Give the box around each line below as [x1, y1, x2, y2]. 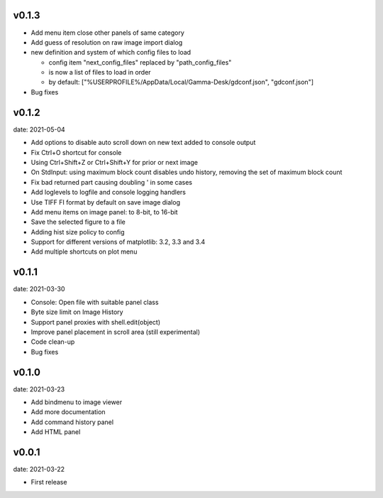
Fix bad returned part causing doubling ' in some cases [30, 178, 193, 186]
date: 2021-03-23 [13, 384, 65, 394]
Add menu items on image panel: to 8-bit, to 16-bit [30, 207, 178, 216]
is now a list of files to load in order [48, 68, 152, 77]
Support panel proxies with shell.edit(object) [30, 318, 161, 326]
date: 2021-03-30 [13, 285, 65, 293]
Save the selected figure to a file [30, 217, 126, 227]
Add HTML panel [30, 428, 81, 436]
